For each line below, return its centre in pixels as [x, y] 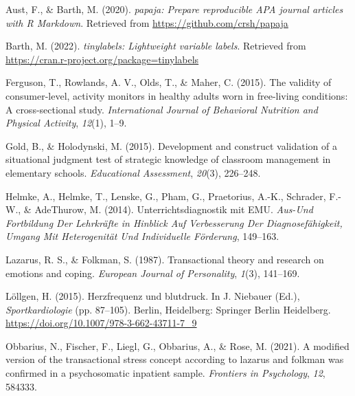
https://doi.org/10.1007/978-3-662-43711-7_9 [101, 323]
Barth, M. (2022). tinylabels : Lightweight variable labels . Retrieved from [156, 46]
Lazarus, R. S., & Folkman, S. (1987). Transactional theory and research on [165, 259]
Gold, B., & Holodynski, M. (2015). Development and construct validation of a [171, 145]
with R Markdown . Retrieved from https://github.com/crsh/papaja [147, 22]
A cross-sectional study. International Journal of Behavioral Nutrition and [162, 109]
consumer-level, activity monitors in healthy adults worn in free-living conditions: [177, 95]
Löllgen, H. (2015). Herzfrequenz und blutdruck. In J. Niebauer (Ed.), [153, 296]
